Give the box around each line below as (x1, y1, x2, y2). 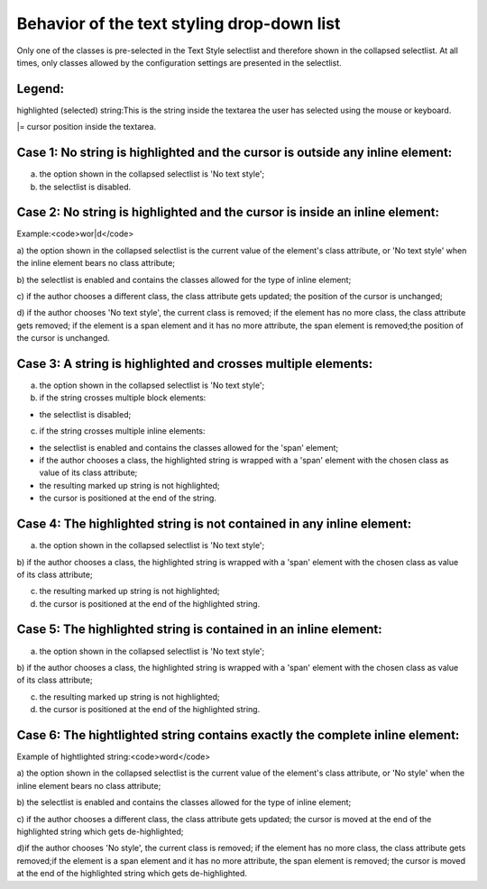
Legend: (16, 81, 65, 96)
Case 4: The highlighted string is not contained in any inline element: (16, 517, 412, 532)
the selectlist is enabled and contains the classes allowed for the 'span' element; (39, 442, 339, 453)
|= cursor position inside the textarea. (16, 122, 157, 133)
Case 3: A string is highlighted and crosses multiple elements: (16, 356, 373, 371)
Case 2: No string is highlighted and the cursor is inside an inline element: (16, 205, 439, 220)
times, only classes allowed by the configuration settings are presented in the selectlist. (16, 57, 342, 68)
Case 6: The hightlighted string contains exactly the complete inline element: (16, 727, 460, 743)
